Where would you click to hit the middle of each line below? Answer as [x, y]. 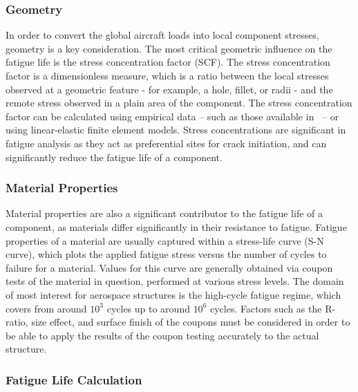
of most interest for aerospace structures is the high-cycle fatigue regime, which [173, 294]
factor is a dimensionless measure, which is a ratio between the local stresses [167, 75]
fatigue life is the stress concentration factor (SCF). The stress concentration [168, 62]
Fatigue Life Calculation [74, 379]
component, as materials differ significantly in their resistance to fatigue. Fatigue [176, 226]
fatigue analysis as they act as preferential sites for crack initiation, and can [166, 143]
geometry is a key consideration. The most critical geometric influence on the [169, 48]
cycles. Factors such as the [266, 308]
